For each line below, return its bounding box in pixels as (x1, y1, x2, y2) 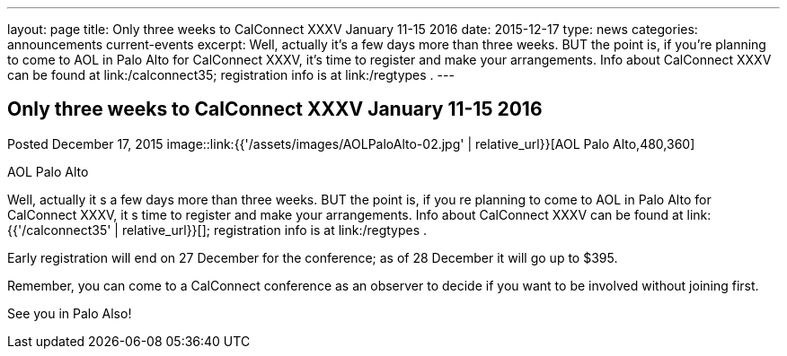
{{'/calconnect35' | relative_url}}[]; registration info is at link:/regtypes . (7, 221, 428, 238)
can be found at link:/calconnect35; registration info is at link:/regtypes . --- (7, 67, 455, 82)
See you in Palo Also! (7, 305, 132, 321)
